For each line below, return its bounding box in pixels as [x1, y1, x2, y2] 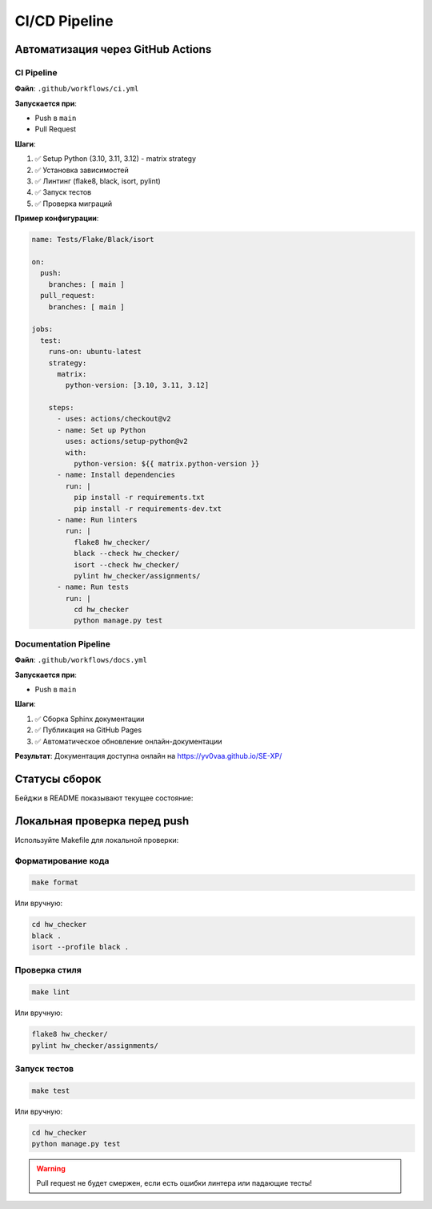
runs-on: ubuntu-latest [48, 347, 142, 357]
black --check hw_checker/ [73, 549, 180, 558]
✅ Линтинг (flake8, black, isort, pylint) [34, 176, 162, 186]
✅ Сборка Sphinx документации [34, 714, 145, 723]
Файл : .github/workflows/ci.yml [14, 84, 139, 94]
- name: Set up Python [57, 425, 146, 434]
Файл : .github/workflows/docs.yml [14, 655, 148, 665]
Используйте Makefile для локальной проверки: [14, 835, 179, 844]
